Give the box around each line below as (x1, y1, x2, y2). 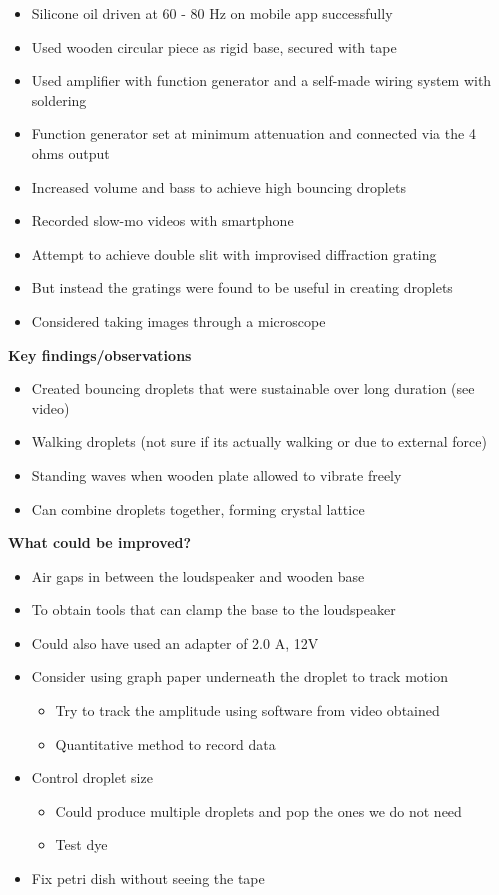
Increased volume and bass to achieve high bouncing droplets (31, 176, 406, 197)
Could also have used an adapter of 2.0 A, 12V (31, 632, 319, 653)
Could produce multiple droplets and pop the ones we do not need (55, 800, 462, 821)
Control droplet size (31, 767, 153, 788)
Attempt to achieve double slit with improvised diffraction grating (31, 243, 437, 264)
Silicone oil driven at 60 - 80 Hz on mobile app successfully (31, 3, 393, 23)
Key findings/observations (8, 344, 192, 365)
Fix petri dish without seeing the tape (31, 868, 265, 889)
